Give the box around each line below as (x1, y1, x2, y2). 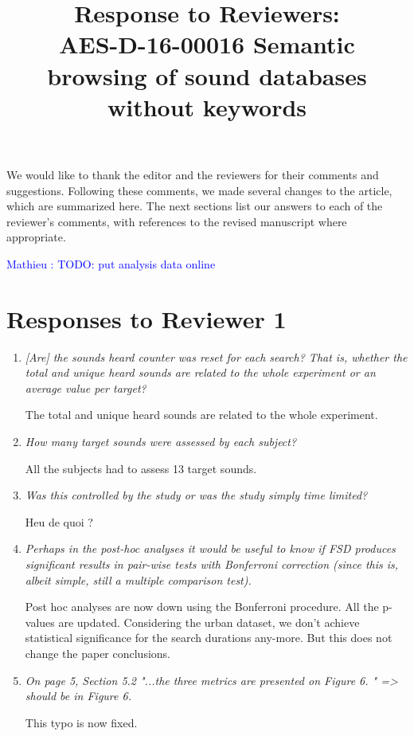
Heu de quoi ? (25, 513, 93, 530)
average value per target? (25, 379, 146, 396)
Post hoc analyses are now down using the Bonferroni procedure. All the (25, 598, 379, 615)
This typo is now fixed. (25, 714, 138, 730)
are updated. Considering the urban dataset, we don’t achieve (58, 613, 360, 630)
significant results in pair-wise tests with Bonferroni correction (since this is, (25, 555, 399, 572)
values (25, 613, 55, 630)
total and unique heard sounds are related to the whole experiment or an (25, 364, 376, 381)
